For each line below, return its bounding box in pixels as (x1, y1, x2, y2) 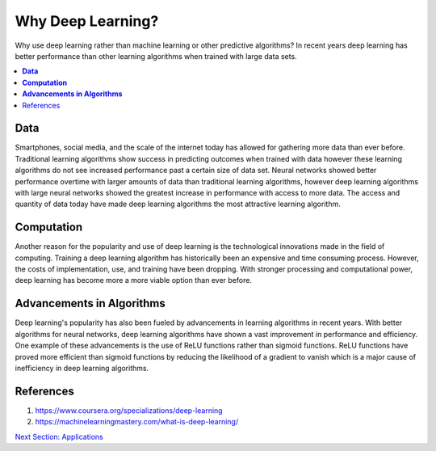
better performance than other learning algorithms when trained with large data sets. (15, 51, 298, 61)
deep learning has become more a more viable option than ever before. (15, 276, 252, 285)
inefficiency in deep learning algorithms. (15, 363, 149, 373)
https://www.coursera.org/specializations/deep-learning (35, 405, 223, 415)
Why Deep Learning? (15, 12, 159, 30)
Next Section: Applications (15, 432, 104, 441)
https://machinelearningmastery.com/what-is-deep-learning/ (35, 417, 238, 427)
